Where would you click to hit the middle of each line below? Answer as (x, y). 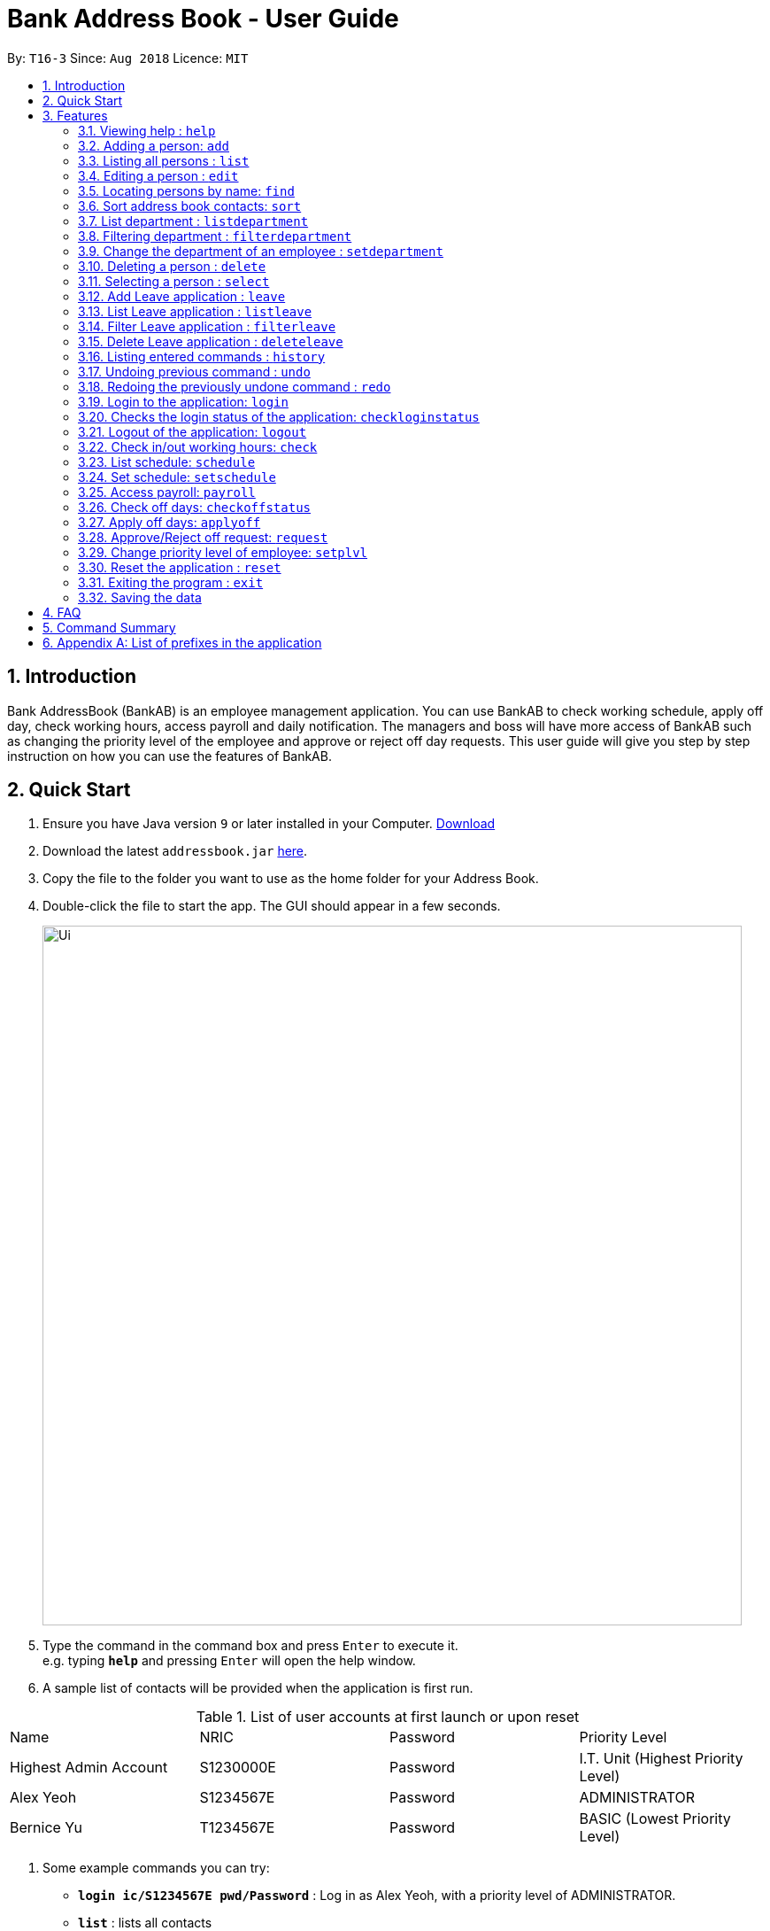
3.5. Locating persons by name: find (186, 190)
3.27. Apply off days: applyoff (169, 522)
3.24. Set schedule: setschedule (177, 477)
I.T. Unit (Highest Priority (661, 1759)
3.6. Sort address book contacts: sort (190, 206)
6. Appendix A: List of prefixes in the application (182, 642)
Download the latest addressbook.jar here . (175, 851)
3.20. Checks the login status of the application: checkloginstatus (279, 416)
